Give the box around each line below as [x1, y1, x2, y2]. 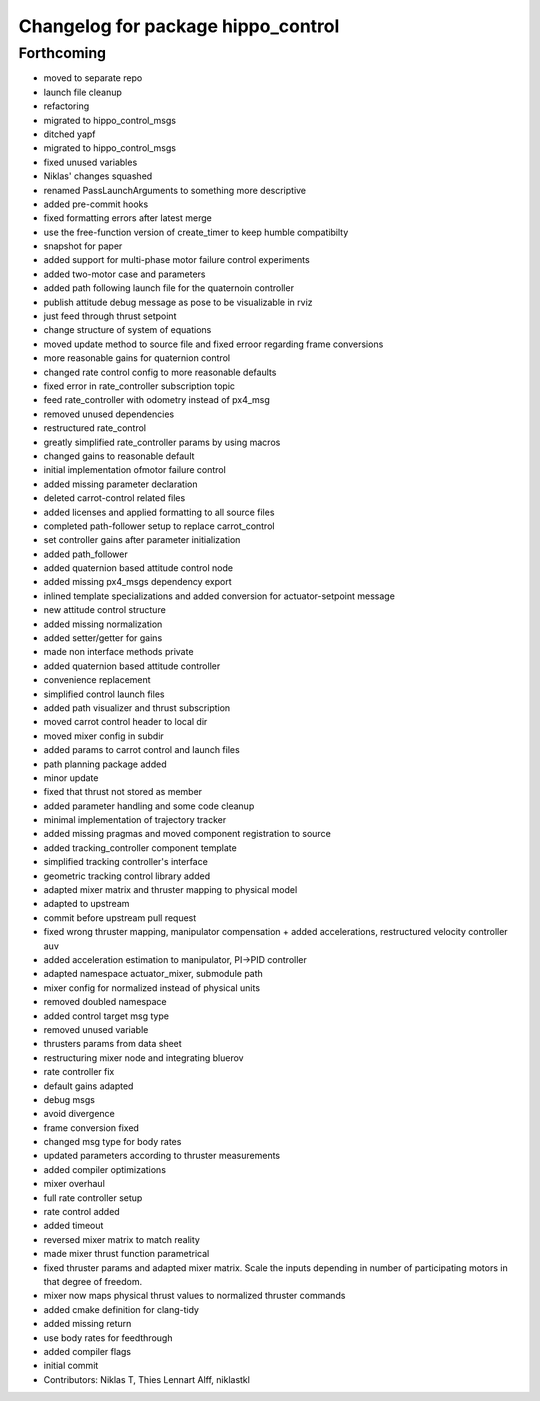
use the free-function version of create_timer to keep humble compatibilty [43, 226, 349, 238]
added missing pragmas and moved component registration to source [43, 828, 332, 840]
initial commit [43, 1360, 99, 1372]
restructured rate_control [43, 422, 147, 434]
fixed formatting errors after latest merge [43, 212, 212, 224]
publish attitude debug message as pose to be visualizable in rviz [43, 296, 314, 308]
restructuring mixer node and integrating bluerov [43, 1051, 244, 1064]
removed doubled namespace [43, 996, 167, 1008]
